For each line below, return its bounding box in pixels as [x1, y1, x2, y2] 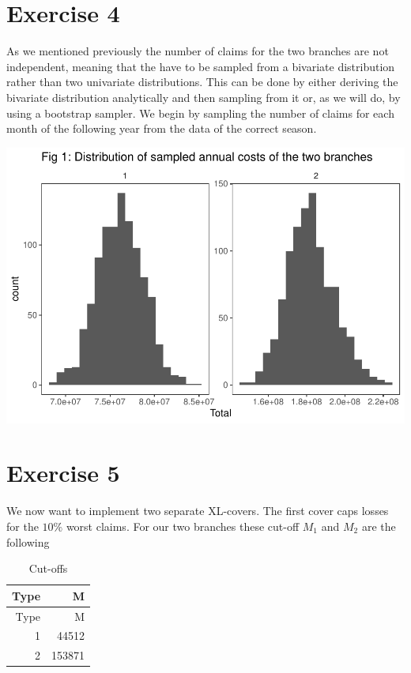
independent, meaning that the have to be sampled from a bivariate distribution [6, 58, 395, 74]
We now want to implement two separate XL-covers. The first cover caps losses [6, 502, 389, 519]
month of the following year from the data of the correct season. [6, 120, 317, 137]
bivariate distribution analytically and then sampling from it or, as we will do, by [6, 88, 401, 105]
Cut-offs [28, 560, 68, 577]
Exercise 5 [6, 457, 120, 489]
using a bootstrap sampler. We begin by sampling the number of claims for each [6, 104, 394, 121]
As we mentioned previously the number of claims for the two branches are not [6, 43, 389, 59]
